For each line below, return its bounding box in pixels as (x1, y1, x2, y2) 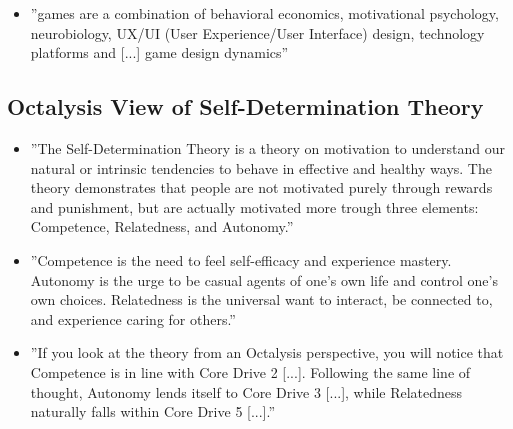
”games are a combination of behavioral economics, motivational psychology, (30, 3, 499, 23)
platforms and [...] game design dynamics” (30, 42, 289, 63)
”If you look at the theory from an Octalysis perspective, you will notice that (30, 342, 504, 363)
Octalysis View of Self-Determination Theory (7, 91, 484, 122)
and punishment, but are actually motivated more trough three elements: (30, 196, 479, 217)
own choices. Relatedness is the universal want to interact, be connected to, (30, 289, 493, 310)
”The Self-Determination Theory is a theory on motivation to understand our (30, 137, 506, 158)
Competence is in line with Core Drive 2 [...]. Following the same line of (30, 361, 471, 382)
